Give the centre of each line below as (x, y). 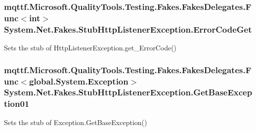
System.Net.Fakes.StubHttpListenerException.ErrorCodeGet (128, 29)
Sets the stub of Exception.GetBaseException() (76, 122)
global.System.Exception (79, 81)
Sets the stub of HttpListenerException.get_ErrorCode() (90, 48)
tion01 (17, 104)
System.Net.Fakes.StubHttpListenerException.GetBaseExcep (128, 92)
